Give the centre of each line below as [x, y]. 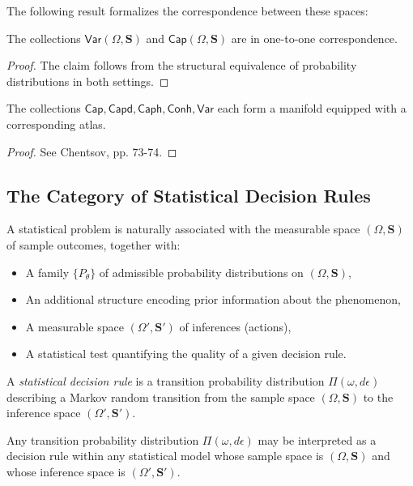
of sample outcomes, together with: [94, 244]
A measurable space [75, 326]
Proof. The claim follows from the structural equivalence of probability [182, 65]
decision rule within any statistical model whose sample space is [165, 456]
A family [47, 272]
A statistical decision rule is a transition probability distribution [166, 380]
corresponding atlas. [56, 124]
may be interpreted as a [317, 439]
